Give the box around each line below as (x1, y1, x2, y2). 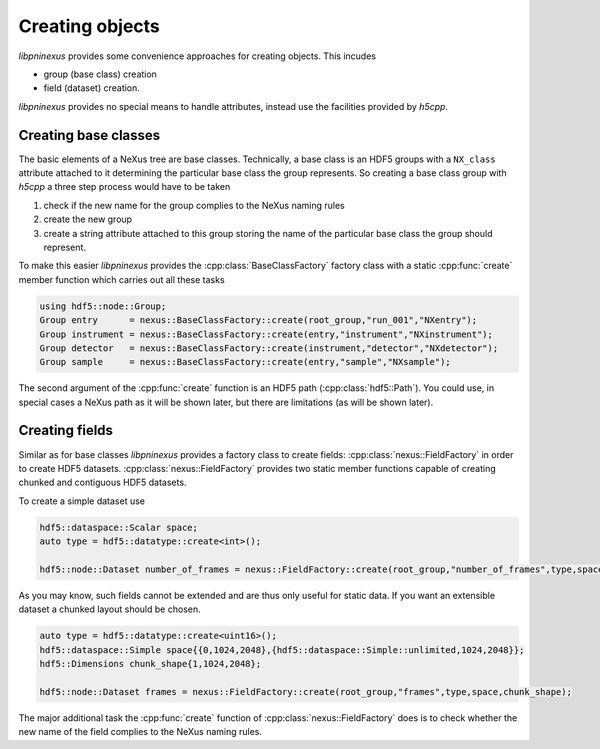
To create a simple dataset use (18, 495, 145, 507)
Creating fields (18, 422, 114, 439)
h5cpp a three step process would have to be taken (18, 181, 231, 193)
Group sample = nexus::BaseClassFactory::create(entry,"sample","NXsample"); (39, 356, 452, 368)
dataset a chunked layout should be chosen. (18, 603, 201, 615)
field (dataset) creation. (43, 82, 140, 94)
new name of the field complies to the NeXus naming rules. (18, 726, 262, 738)
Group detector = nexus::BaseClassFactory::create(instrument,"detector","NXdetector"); (39, 342, 499, 354)
